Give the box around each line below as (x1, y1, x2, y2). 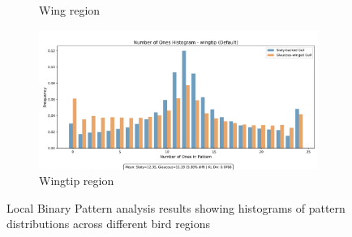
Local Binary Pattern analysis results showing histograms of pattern (6, 199, 346, 216)
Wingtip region (39, 172, 114, 189)
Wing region (39, 2, 101, 18)
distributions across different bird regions (6, 215, 211, 232)
